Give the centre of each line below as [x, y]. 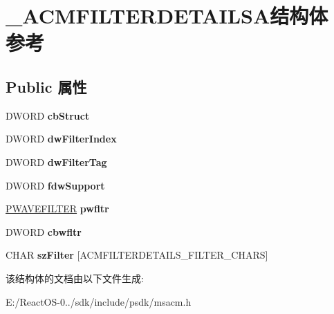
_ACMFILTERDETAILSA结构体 [167, 16]
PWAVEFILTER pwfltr [57, 209]
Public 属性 [46, 86]
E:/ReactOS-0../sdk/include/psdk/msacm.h [99, 301]
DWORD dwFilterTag [56, 161]
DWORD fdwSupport [55, 185]
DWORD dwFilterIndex [61, 139]
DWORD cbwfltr [44, 231]
